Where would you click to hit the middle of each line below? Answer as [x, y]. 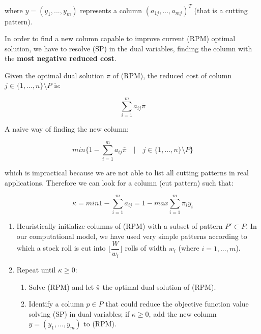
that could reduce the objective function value [177, 304]
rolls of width [146, 248]
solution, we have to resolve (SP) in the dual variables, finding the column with [128, 48]
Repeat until [36, 269]
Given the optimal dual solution [54, 75]
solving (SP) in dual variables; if [79, 313]
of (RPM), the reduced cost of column [172, 75]
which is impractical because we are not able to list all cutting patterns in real [127, 172]
